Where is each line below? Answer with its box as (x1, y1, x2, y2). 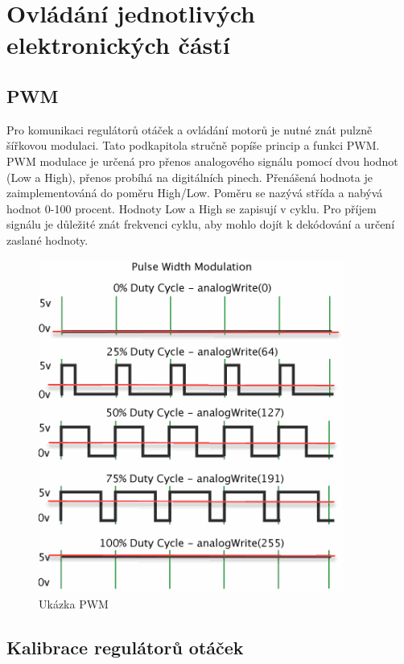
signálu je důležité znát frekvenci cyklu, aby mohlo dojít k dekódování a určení (6, 216, 395, 233)
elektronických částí (6, 28, 230, 61)
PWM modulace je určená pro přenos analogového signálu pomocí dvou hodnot (6, 152, 398, 169)
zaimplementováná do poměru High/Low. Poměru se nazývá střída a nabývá (6, 184, 383, 201)
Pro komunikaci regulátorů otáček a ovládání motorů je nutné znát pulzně (6, 121, 373, 138)
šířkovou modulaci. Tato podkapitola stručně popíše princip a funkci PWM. (6, 137, 380, 154)
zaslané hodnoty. (6, 231, 89, 248)
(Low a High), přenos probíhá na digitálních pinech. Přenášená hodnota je (6, 168, 373, 185)
